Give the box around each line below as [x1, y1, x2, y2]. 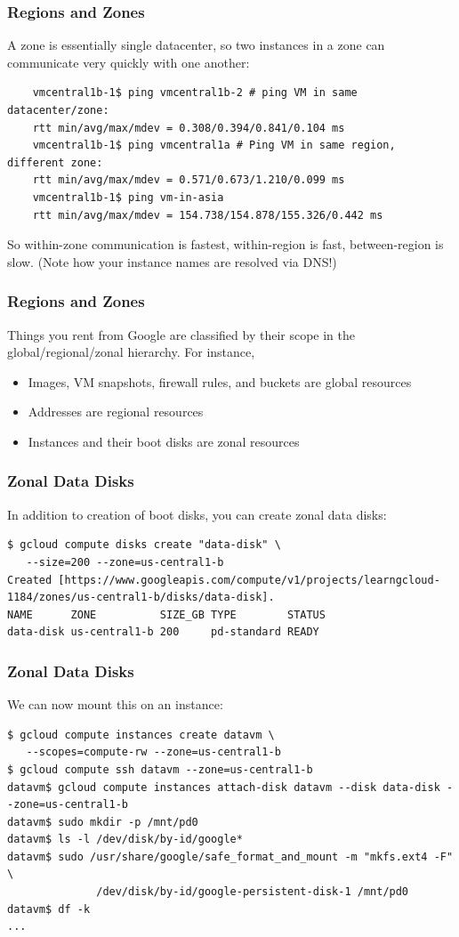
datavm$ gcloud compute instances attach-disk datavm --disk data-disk [7, 780, 440, 794]
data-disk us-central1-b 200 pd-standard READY [7, 626, 319, 639]
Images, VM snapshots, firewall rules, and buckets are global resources [28, 372, 412, 391]
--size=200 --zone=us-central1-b [26, 555, 224, 569]
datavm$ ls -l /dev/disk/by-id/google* [7, 833, 243, 846]
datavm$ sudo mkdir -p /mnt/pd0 [7, 815, 198, 828]
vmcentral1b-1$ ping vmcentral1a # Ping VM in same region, [32, 139, 396, 152]
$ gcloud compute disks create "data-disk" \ [7, 538, 281, 552]
